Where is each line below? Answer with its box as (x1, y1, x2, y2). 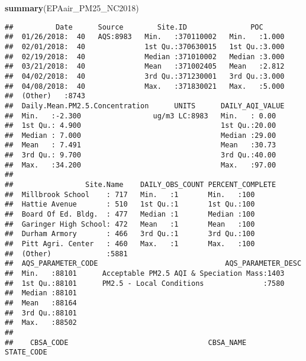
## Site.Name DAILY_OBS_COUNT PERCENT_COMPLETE (5, 180, 276, 189)
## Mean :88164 (5, 298, 77, 307)
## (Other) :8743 (5, 92, 86, 101)
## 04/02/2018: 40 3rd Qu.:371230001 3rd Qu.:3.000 (5, 72, 285, 80)
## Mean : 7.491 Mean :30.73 (5, 141, 276, 150)
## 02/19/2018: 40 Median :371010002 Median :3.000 (5, 52, 285, 61)
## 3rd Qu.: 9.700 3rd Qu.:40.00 (5, 151, 276, 160)
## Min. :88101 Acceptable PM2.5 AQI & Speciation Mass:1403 (5, 269, 285, 278)
